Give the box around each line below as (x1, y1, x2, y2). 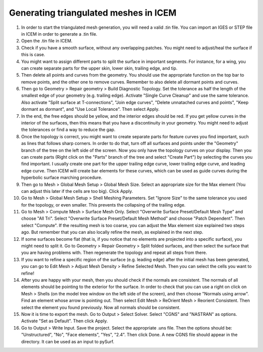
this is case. (21, 52, 45, 58)
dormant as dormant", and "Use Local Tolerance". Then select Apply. (21, 106, 160, 112)
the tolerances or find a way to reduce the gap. (21, 127, 115, 133)
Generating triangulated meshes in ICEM (9, 7, 177, 18)
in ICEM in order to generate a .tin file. (21, 31, 97, 37)
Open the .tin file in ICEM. (21, 38, 73, 44)
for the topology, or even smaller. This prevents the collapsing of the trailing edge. (21, 202, 186, 207)
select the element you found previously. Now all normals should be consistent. (21, 304, 181, 310)
